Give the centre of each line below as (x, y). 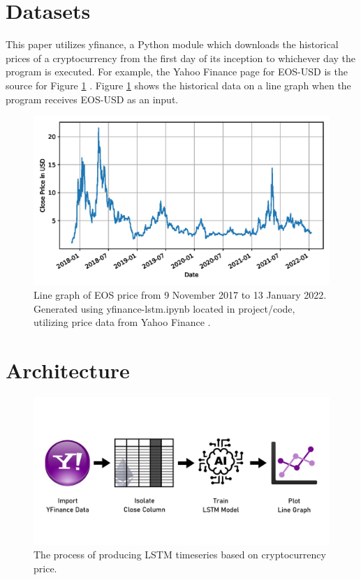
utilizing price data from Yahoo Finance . (122, 322)
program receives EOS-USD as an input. (92, 99)
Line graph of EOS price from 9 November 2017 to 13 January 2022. (180, 294)
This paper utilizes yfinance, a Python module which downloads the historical (172, 44)
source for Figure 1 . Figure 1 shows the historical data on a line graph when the (178, 85)
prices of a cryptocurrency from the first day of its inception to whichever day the (181, 58)
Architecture (68, 370)
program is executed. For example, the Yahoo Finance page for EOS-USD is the (177, 72)
